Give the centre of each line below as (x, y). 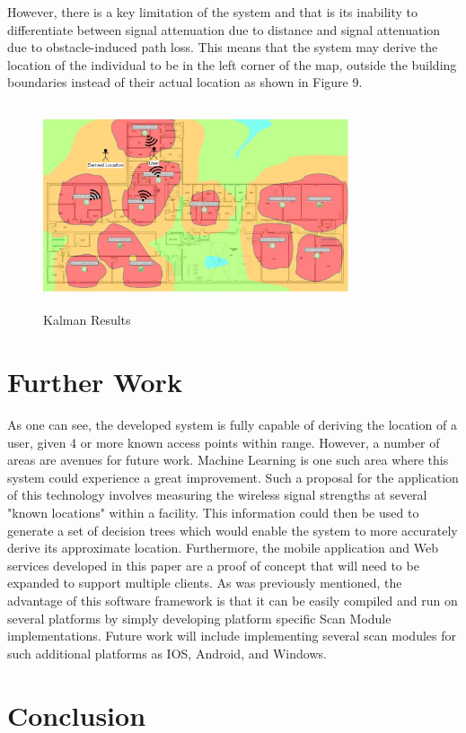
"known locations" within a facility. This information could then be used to (213, 513)
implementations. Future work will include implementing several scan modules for (232, 636)
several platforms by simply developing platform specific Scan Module (199, 618)
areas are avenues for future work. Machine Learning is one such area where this (228, 460)
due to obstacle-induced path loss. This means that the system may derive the (223, 47)
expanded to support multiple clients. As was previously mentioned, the (205, 583)
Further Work (95, 382)
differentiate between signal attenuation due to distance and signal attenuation (224, 29)
